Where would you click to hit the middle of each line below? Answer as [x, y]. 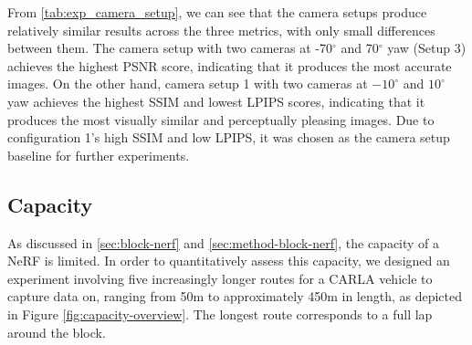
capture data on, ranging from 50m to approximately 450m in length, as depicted [235, 296]
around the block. [57, 332]
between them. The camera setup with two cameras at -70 [170, 48]
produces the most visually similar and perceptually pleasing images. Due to [221, 119]
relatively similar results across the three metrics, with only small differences [221, 30]
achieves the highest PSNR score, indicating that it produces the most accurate [230, 65]
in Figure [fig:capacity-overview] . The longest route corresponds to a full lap [220, 314]
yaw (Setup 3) [427, 48]
